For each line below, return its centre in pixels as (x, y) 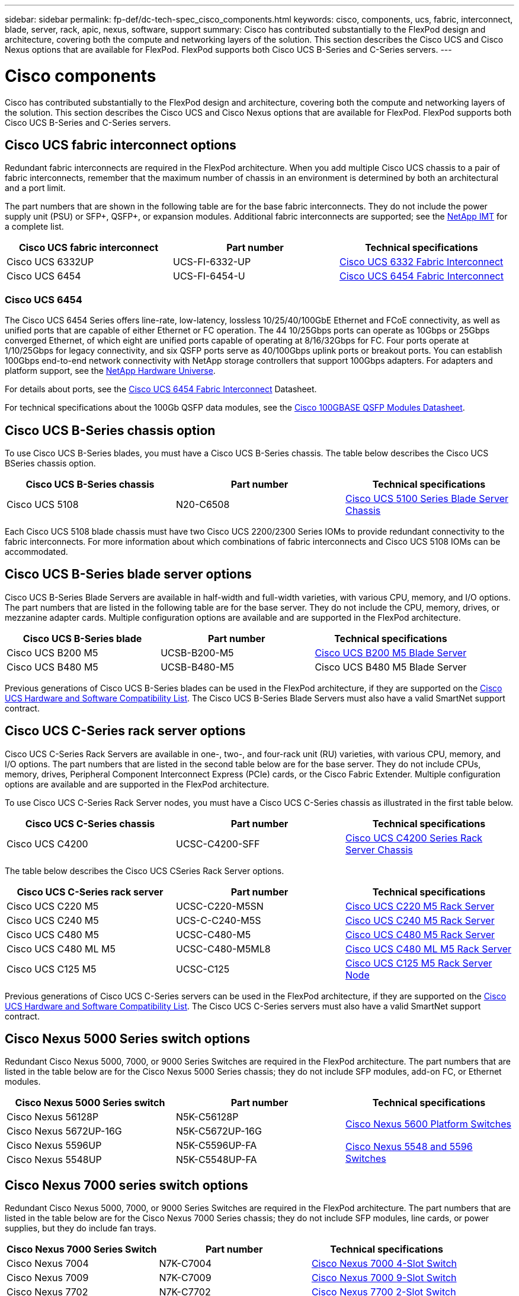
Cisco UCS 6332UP (50, 262)
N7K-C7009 (185, 1278)
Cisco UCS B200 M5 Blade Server (391, 652)
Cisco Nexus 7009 (48, 1278)
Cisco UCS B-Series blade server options (128, 574)
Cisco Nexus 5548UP (54, 1160)
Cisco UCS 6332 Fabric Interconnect (421, 262)
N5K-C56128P (207, 1117)
